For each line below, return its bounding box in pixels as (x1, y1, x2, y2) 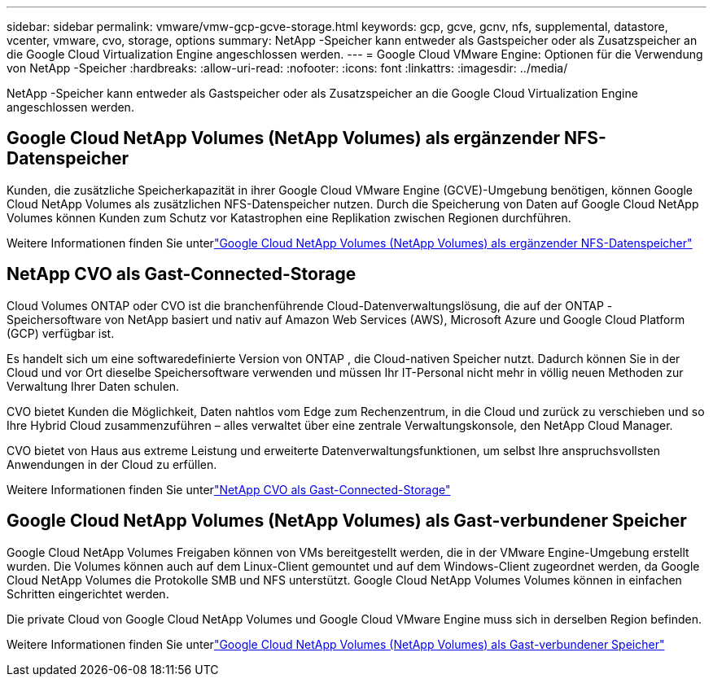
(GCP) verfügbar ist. (7, 326, 115, 340)
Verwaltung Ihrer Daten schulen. (7, 379, 180, 393)
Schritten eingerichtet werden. (7, 586, 169, 601)
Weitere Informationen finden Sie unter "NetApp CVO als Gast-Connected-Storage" (7, 482, 451, 497)
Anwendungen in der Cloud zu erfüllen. (7, 457, 217, 471)
